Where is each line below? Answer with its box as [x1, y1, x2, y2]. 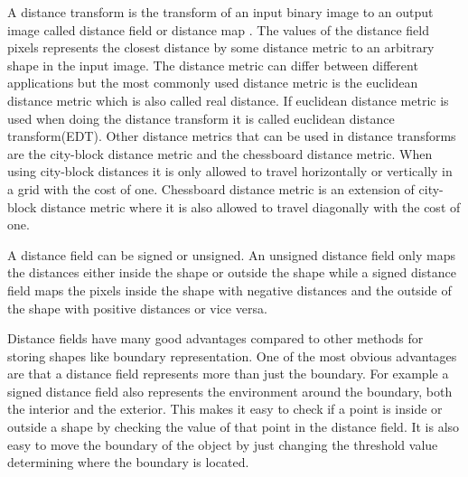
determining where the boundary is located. [7, 453, 249, 472]
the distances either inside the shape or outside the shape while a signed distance [7, 263, 456, 282]
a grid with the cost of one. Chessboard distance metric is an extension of [7, 179, 415, 198]
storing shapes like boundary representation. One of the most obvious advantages [7, 346, 457, 365]
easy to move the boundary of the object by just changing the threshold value [7, 435, 438, 454]
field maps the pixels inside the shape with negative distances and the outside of [7, 280, 452, 299]
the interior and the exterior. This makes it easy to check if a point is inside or [7, 399, 443, 418]
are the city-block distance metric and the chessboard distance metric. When [7, 144, 433, 163]
